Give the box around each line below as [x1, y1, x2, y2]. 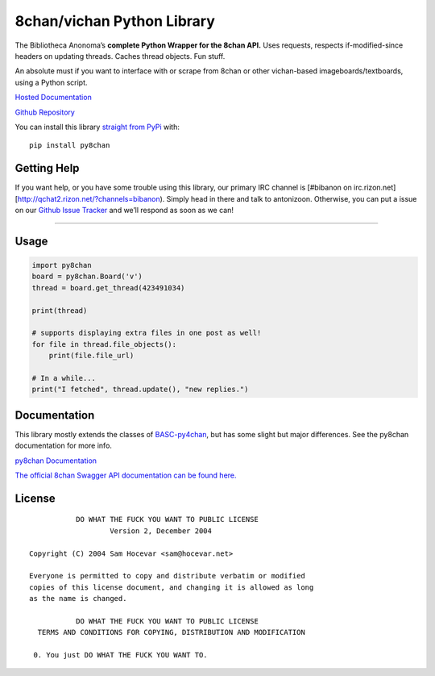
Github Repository [14, 107, 76, 117]
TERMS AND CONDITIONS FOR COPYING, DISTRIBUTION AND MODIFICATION [37, 628, 305, 637]
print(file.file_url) [48, 351, 135, 361]
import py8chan [31, 261, 92, 269]
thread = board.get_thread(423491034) [31, 283, 185, 292]
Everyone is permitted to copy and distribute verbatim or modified [29, 571, 305, 581]
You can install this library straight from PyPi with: [14, 122, 180, 131]
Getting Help [14, 161, 80, 175]
